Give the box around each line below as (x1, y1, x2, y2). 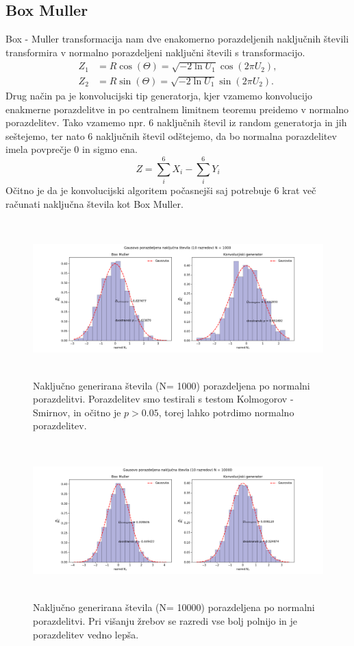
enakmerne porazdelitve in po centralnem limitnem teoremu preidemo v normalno (5, 101, 349, 116)
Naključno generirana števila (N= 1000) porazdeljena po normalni (33, 378, 310, 392)
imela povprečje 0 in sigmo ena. (5, 142, 138, 156)
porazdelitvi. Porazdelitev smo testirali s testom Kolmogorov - (33, 392, 294, 406)
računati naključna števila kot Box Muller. (5, 196, 184, 211)
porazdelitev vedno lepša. (33, 627, 139, 641)
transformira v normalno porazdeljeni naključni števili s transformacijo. (5, 45, 305, 59)
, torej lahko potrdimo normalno (158, 405, 294, 419)
